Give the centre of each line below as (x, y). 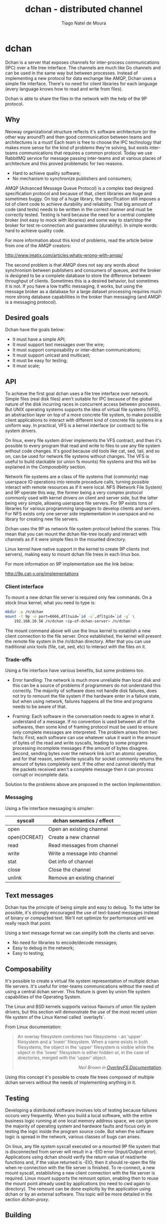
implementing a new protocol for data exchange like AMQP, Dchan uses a (81, 78)
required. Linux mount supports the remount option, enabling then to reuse (82, 1178)
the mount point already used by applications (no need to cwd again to (78, 1184)
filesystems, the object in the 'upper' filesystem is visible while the (85, 1047)
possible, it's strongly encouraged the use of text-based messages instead (82, 913)
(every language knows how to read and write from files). (64, 89)
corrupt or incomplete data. (40, 775)
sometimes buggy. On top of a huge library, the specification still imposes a (83, 199)
